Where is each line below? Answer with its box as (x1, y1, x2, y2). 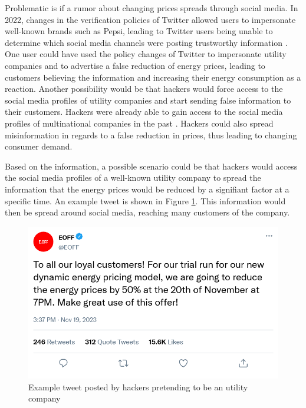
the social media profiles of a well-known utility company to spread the (5, 171, 261, 184)
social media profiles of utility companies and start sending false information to (5, 94, 291, 106)
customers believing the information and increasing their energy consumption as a (5, 71, 301, 83)
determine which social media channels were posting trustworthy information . (5, 36, 288, 48)
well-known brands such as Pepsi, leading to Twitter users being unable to (5, 25, 273, 37)
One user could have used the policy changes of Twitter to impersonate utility (5, 48, 287, 60)
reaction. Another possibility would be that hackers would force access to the (5, 82, 283, 95)
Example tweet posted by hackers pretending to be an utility (28, 380, 248, 393)
